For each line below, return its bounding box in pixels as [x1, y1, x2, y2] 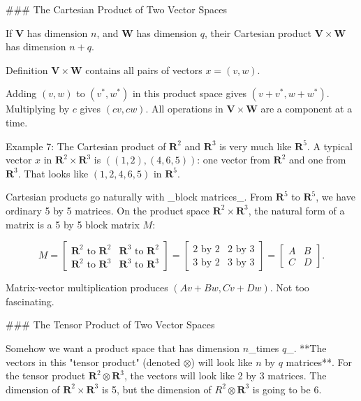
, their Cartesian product [204, 25, 311, 40]
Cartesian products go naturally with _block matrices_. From [6, 189, 273, 204]
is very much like [219, 138, 292, 153]
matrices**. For [286, 354, 353, 369]
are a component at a [260, 101, 353, 116]
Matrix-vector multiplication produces [6, 280, 168, 295]
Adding [6, 86, 37, 101]
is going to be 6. [252, 381, 322, 396]
